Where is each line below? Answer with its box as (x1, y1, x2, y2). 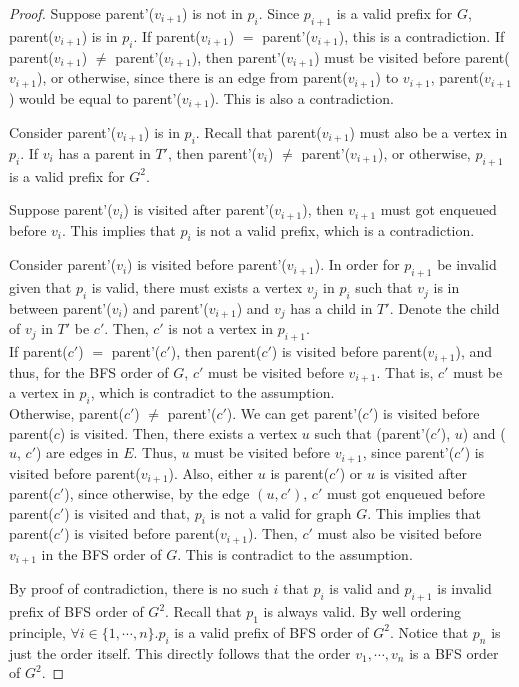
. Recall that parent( (195, 121, 322, 142)
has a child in (290, 297, 373, 318)
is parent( (270, 462, 330, 483)
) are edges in (36, 442, 119, 463)
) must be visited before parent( (314, 46, 510, 67)
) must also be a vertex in (349, 121, 508, 142)
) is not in (182, 3, 243, 23)
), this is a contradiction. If (338, 25, 505, 46)
